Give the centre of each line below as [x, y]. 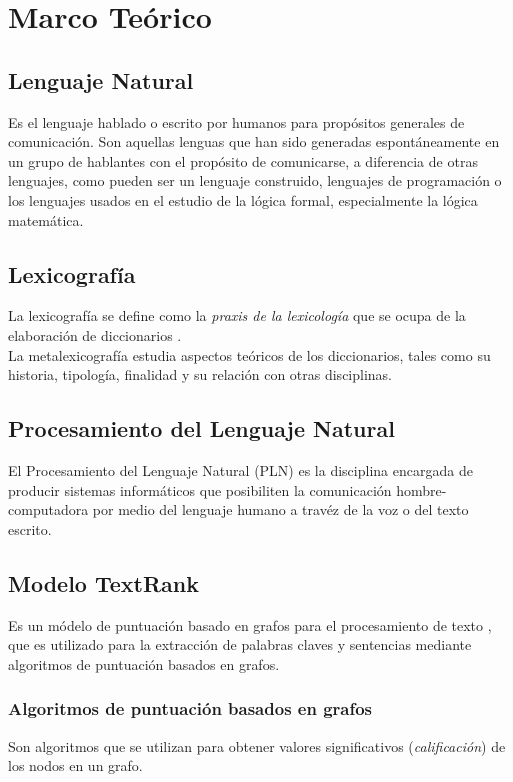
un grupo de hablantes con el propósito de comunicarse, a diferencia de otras [243, 160]
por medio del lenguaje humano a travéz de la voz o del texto [280, 509]
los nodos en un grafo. [75, 765]
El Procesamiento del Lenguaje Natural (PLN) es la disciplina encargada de [240, 469]
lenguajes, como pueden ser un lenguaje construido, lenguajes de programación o [255, 180]
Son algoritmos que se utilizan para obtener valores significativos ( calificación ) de [257, 745]
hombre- [421, 489]
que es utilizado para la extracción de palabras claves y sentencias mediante [240, 644]
